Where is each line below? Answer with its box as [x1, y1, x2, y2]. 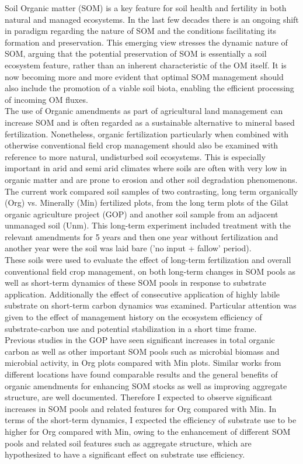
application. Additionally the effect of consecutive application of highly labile [5, 288, 280, 300]
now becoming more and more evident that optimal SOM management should [5, 70, 284, 82]
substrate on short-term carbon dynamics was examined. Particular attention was [5, 299, 297, 311]
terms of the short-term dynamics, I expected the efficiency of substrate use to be [5, 414, 297, 426]
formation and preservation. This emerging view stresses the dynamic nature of [5, 36, 288, 48]
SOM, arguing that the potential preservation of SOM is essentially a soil [5, 47, 267, 60]
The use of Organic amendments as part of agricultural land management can [5, 105, 283, 117]
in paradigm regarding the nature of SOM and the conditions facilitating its [5, 25, 277, 37]
